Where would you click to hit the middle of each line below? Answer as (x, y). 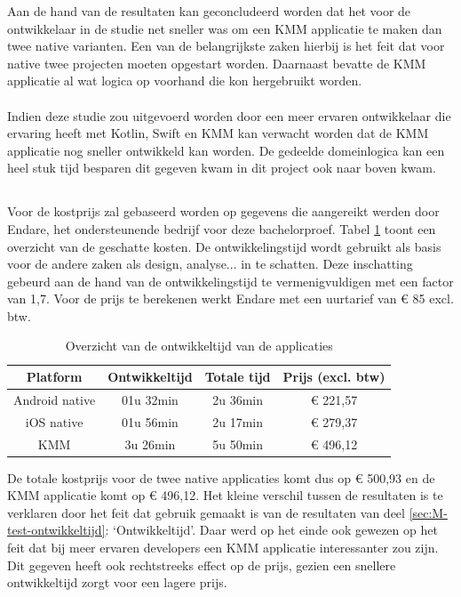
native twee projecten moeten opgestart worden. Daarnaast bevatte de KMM (217, 63)
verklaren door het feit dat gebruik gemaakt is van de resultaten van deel (206, 512)
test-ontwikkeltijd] (56, 530)
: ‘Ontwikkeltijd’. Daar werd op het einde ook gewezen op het (271, 530)
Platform (54, 377)
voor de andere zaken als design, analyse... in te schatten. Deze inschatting (210, 264)
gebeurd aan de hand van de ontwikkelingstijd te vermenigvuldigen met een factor (230, 281)
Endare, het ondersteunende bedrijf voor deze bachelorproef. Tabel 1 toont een (222, 228)
